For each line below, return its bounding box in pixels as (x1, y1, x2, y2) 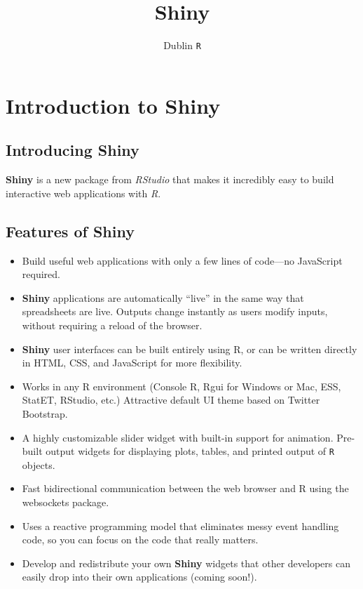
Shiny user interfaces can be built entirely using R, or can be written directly (22, 341, 357, 356)
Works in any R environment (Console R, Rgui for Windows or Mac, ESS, (22, 378, 341, 393)
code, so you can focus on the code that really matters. (22, 532, 259, 547)
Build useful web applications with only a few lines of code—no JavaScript (22, 253, 343, 267)
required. (22, 267, 60, 282)
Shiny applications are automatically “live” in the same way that (22, 290, 304, 305)
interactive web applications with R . (6, 185, 161, 200)
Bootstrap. (22, 406, 68, 421)
